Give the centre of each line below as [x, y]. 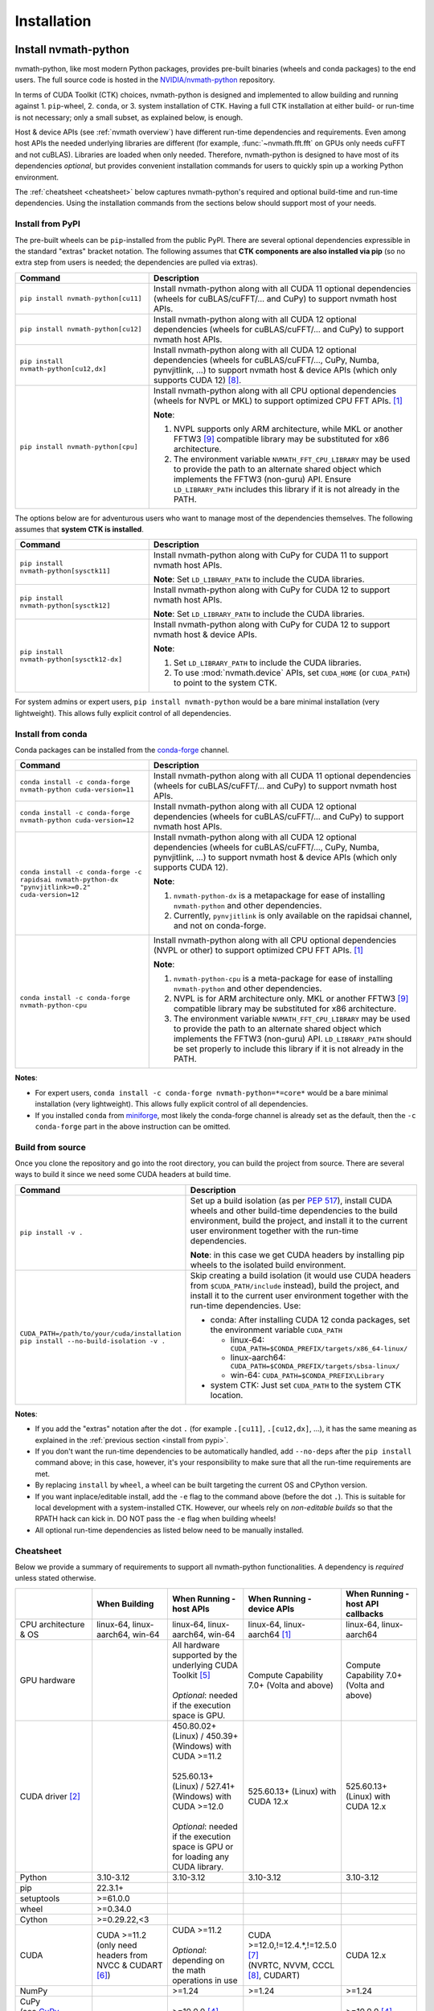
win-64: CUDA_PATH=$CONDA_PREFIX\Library [307, 1375]
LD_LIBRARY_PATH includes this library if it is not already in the [287, 489]
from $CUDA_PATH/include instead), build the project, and [295, 1285]
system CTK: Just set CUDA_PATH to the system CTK [306, 1385]
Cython [34, 1919]
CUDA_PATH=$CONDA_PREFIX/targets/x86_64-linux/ [319, 1349]
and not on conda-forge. [220, 926]
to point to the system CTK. [225, 683]
